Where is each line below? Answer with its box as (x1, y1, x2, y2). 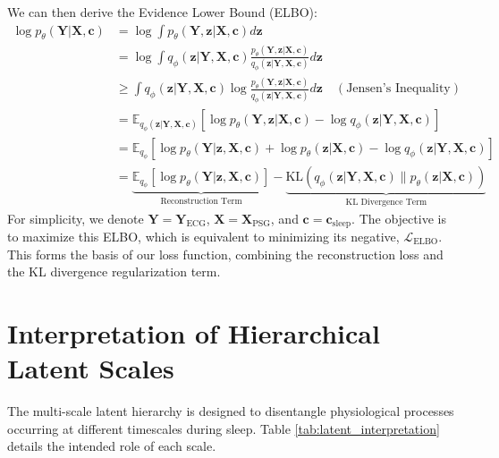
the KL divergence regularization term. (7, 262, 221, 281)
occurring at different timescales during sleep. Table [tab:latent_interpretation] (7, 419, 440, 437)
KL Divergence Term (345, 197, 427, 207)
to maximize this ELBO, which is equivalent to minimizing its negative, (7, 226, 400, 245)
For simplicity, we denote (7, 208, 144, 227)
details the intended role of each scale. (7, 437, 216, 455)
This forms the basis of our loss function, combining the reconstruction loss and (7, 244, 444, 263)
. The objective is (351, 208, 446, 227)
